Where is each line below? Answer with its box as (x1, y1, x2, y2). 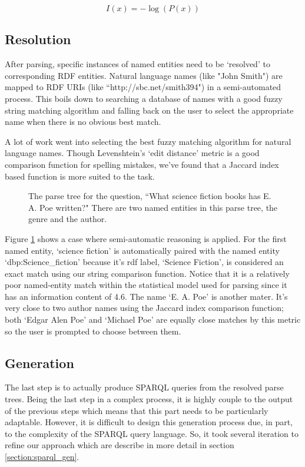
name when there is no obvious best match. (5, 115, 161, 128)
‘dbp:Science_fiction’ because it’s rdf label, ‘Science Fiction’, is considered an (5, 256, 284, 268)
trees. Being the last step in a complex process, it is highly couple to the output (5, 393, 293, 405)
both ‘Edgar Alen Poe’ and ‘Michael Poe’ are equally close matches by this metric (5, 313, 301, 326)
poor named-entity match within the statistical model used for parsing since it (5, 279, 287, 291)
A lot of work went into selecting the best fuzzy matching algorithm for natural (5, 135, 291, 147)
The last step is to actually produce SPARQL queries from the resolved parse (5, 381, 284, 393)
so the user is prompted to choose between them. (5, 324, 181, 337)
